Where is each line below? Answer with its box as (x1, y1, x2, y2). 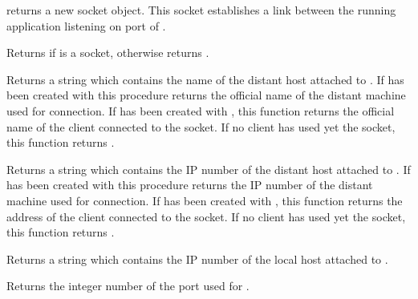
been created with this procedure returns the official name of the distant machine (6, 87, 406, 103)
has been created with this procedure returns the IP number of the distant (6, 176, 373, 193)
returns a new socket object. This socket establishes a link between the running (6, 2, 396, 18)
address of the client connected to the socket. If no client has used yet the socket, (6, 208, 406, 224)
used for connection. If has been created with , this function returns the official (6, 102, 395, 119)
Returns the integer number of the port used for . (6, 277, 250, 294)
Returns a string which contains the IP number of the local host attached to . (6, 250, 388, 267)
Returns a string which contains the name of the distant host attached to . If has (6, 71, 404, 87)
